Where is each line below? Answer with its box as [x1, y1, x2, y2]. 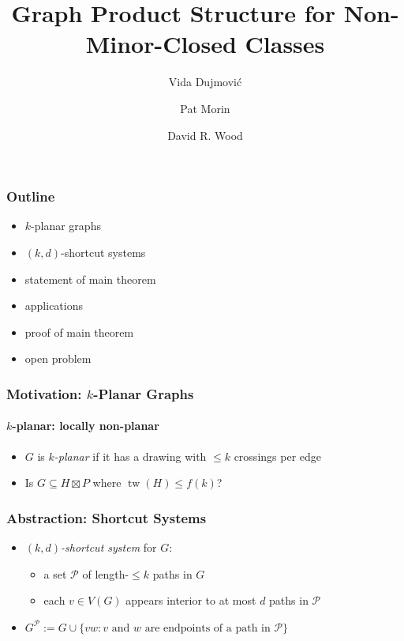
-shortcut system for [61, 539, 157, 555]
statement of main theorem [24, 270, 156, 287]
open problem [24, 350, 92, 367]
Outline [6, 187, 55, 206]
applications [24, 297, 84, 314]
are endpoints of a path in [144, 622, 271, 634]
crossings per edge [234, 447, 321, 464]
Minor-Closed [85, 28, 237, 60]
